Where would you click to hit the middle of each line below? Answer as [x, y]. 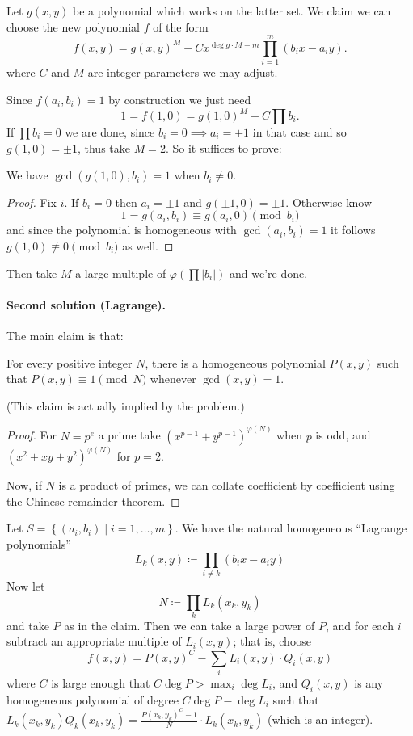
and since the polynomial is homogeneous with [122, 230]
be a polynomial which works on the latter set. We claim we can [232, 11]
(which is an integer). [320, 719]
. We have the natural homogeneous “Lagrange [291, 528]
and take [28, 625]
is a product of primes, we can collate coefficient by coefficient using [227, 485]
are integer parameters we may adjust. [183, 72]
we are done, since [110, 132]
